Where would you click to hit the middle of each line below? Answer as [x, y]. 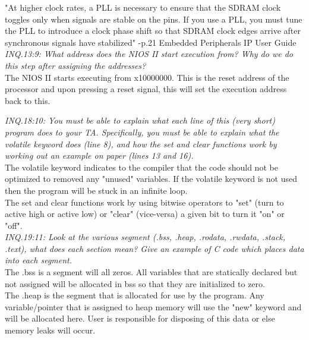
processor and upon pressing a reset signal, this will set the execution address [146, 89]
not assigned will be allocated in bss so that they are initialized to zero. [135, 283]
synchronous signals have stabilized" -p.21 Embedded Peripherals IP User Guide [151, 42]
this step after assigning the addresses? [75, 65]
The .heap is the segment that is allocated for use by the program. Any [135, 295]
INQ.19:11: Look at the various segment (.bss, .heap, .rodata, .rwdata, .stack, [145, 237]
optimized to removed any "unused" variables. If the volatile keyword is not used [151, 179]
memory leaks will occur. [50, 330]
